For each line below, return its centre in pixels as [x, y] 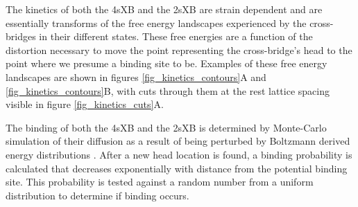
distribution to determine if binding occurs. [97, 195]
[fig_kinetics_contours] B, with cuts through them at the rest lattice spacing [168, 90]
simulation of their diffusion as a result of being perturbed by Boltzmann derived [178, 141]
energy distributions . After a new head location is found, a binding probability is [179, 154]
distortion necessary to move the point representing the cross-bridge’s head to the [179, 49]
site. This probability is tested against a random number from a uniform [160, 182]
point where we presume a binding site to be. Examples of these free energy [167, 63]
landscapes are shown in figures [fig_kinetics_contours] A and [136, 76]
